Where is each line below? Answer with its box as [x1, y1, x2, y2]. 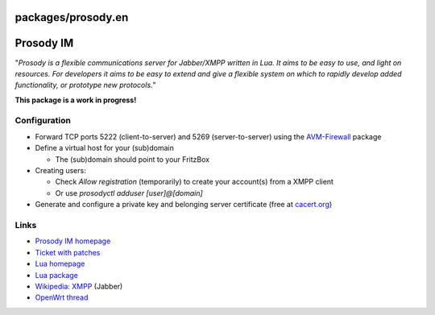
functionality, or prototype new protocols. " [14, 81, 156, 90]
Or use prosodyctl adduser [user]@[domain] [55, 188, 203, 197]
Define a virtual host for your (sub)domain [35, 143, 175, 153]
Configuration [14, 115, 72, 126]
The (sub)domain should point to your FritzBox [55, 154, 209, 164]
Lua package [35, 270, 78, 280]
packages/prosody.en [14, 10, 129, 24]
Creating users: [35, 166, 86, 176]
